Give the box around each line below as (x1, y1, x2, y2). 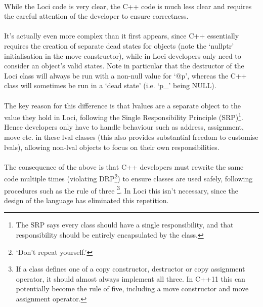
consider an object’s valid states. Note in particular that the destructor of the (4, 60, 244, 71)
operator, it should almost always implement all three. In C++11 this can (16, 273, 245, 284)
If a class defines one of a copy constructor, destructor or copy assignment (16, 263, 245, 274)
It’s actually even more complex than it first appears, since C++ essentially (4, 30, 239, 41)
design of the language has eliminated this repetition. (4, 195, 169, 205)
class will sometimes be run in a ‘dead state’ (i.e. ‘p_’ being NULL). (4, 80, 216, 91)
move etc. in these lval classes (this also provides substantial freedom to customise (4, 131, 258, 142)
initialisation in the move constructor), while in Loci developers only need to (4, 50, 241, 61)
